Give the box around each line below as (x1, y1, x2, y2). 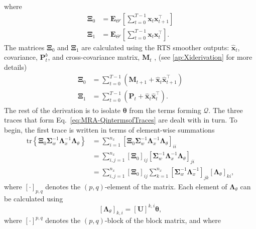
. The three (208, 104, 243, 115)
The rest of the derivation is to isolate (4, 104, 121, 115)
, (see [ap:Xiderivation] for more (154, 52, 252, 62)
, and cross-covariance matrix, (48, 52, 140, 62)
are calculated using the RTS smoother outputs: (81, 42, 229, 52)
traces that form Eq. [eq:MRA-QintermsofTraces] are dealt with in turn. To (4, 114, 237, 125)
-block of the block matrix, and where (104, 215, 221, 225)
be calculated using (4, 193, 63, 203)
